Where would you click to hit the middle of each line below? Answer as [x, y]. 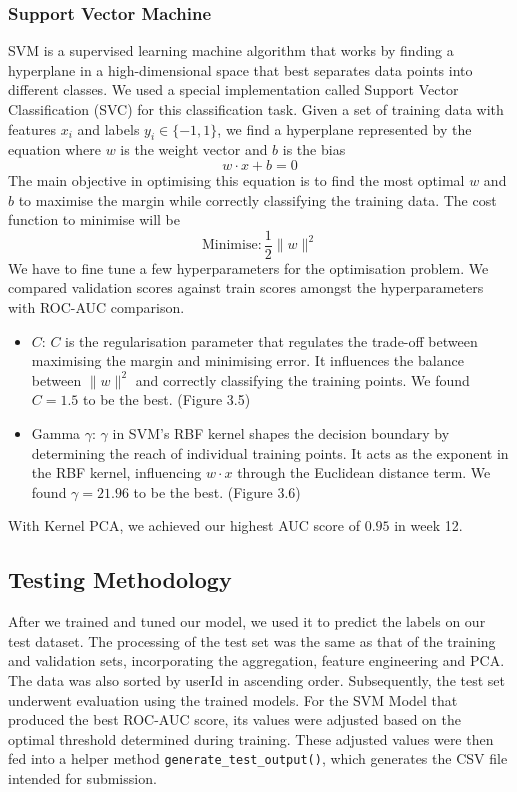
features [32, 128]
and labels [108, 128]
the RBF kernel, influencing [116, 472]
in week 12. [428, 525]
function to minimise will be [94, 219]
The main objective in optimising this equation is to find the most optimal [236, 179]
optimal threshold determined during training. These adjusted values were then [251, 738]
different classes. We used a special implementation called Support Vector [233, 89]
